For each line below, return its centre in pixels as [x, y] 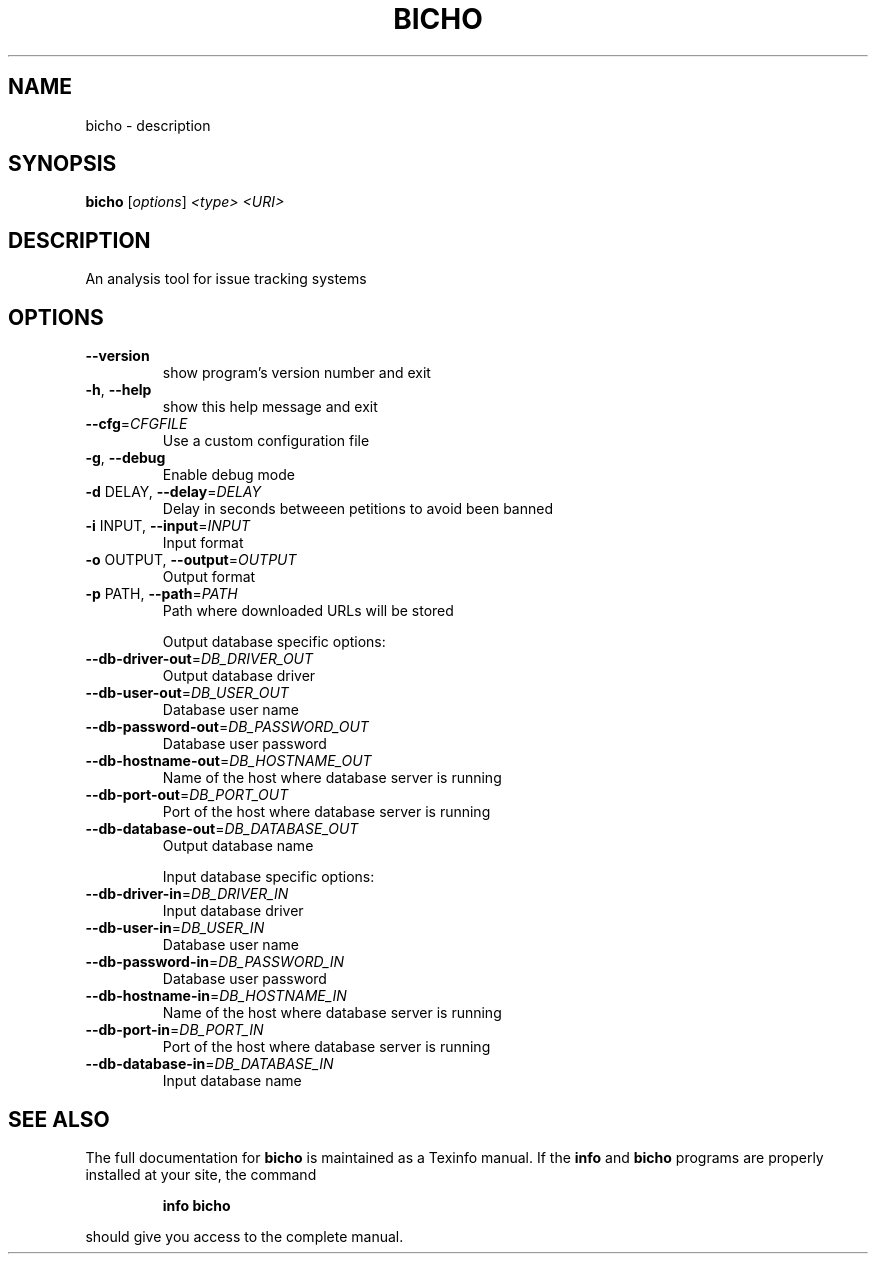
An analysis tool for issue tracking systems [226, 279]
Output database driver [239, 676]
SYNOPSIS [62, 164]
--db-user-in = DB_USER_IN [175, 928]
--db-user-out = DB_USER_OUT [187, 693]
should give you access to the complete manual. [244, 1236]
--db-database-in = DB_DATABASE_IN [209, 1064]
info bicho [196, 1205]
